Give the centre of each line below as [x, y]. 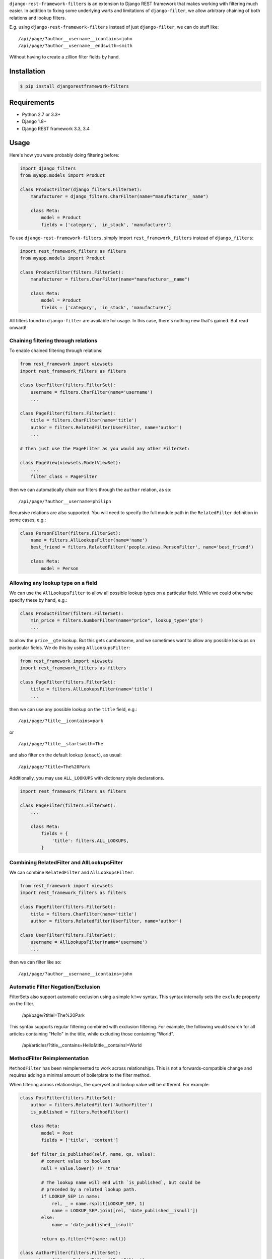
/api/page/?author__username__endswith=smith [76, 46]
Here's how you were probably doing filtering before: [64, 155]
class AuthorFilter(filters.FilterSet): [70, 1253]
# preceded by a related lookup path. [89, 1189]
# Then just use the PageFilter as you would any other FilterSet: [105, 448]
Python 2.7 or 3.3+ [41, 114]
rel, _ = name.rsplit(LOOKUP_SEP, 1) [98, 1203]
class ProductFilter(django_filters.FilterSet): [81, 189]
